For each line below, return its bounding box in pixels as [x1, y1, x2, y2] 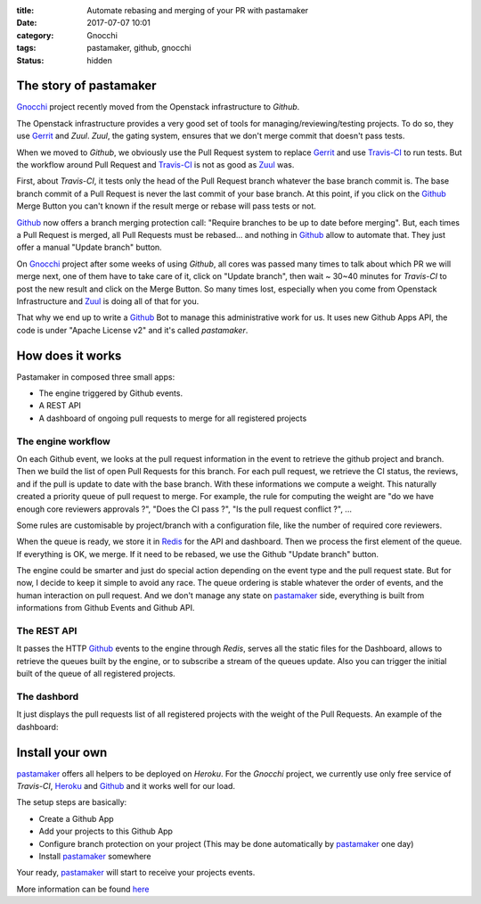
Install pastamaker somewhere [38, 851, 151, 861]
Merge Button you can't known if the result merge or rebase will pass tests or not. [16, 201, 316, 211]
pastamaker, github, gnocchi [86, 43, 192, 53]
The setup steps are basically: [16, 797, 127, 808]
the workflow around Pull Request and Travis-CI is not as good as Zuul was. [16, 160, 295, 170]
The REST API [16, 625, 77, 637]
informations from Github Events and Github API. [16, 603, 195, 613]
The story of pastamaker [16, 78, 157, 94]
